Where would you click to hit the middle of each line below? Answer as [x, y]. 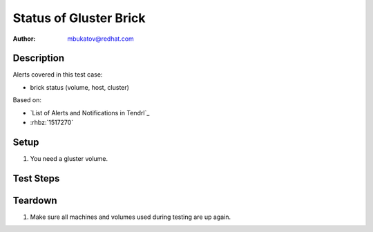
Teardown [35, 200]
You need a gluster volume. [69, 158]
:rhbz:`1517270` [52, 123]
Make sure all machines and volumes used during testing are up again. [131, 217]
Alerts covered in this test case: [58, 75]
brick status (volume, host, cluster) [79, 87]
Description [39, 58]
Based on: [27, 100]
